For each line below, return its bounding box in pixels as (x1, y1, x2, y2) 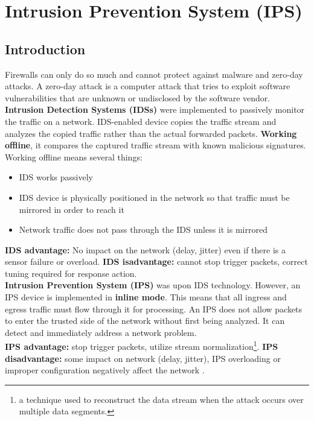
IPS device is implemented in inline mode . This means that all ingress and (5, 291, 287, 303)
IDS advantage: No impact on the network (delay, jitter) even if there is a (5, 243, 286, 256)
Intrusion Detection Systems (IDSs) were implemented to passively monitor (5, 103, 305, 116)
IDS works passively (19, 171, 93, 183)
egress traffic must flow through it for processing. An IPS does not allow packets (5, 302, 303, 315)
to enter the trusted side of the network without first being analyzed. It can (5, 314, 285, 327)
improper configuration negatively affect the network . (5, 364, 205, 376)
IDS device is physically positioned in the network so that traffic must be (19, 191, 290, 203)
